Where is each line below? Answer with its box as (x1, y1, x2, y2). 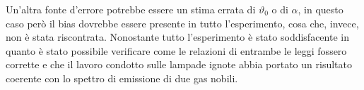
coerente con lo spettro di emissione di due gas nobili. (6, 70, 238, 85)
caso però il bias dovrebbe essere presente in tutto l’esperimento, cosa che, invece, (6, 15, 359, 30)
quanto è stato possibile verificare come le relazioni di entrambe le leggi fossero (6, 43, 347, 58)
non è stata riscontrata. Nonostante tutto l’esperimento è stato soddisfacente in (6, 30, 349, 44)
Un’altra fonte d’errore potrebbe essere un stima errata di (6, 2, 256, 16)
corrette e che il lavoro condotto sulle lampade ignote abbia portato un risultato (6, 57, 352, 72)
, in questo (298, 2, 344, 16)
